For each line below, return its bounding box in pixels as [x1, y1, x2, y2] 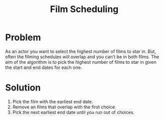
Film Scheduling [50, 4, 119, 15]
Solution [5, 82, 41, 93]
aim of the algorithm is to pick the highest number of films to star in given [5, 59, 156, 65]
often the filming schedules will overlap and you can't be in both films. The [5, 54, 159, 60]
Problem [5, 32, 41, 43]
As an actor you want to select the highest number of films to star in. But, [5, 48, 156, 54]
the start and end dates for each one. [5, 64, 82, 70]
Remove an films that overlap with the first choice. [12, 104, 116, 110]
